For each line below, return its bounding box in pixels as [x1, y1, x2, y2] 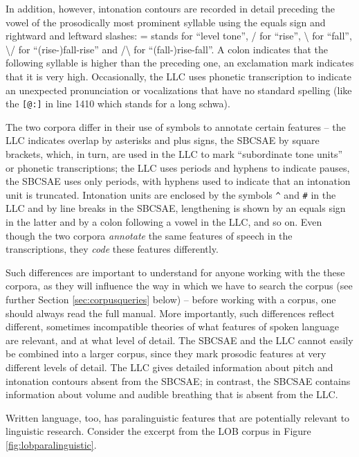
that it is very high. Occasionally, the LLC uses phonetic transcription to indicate [6, 69, 351, 83]
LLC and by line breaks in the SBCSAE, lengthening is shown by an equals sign [6, 201, 346, 215]
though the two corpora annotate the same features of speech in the [6, 228, 293, 242]
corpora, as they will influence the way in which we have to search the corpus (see [6, 278, 353, 293]
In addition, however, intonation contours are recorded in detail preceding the [6, 1, 335, 15]
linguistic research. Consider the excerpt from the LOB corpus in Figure [6, 424, 311, 438]
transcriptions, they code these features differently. [6, 242, 219, 256]
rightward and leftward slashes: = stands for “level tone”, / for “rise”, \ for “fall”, [6, 28, 352, 43]
